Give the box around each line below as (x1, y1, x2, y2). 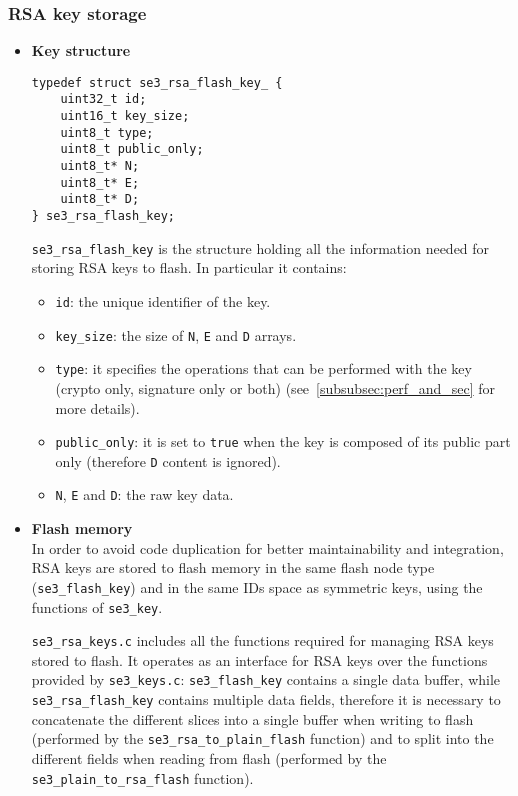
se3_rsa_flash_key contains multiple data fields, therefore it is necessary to (31, 689, 501, 710)
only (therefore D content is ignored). (55, 450, 281, 471)
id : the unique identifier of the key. (55, 290, 271, 311)
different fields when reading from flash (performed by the (31, 748, 387, 768)
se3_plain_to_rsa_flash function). (31, 767, 254, 788)
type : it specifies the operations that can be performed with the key (55, 358, 472, 379)
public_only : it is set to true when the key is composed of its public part (55, 431, 511, 452)
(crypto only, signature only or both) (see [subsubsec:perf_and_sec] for (55, 377, 495, 398)
